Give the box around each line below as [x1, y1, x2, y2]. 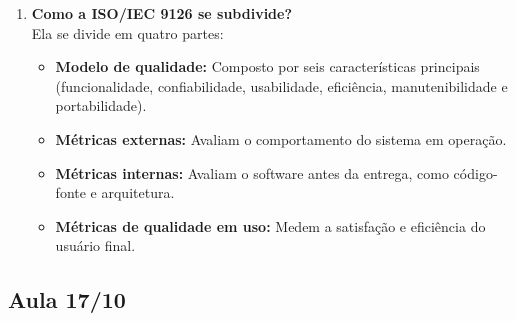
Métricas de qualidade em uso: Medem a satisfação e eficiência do [55, 215, 486, 236]
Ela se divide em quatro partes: [31, 22, 224, 43]
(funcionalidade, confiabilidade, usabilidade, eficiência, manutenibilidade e [55, 75, 508, 96]
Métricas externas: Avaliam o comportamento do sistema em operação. [55, 128, 507, 149]
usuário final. [55, 235, 136, 256]
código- [453, 162, 498, 183]
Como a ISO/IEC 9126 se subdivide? [31, 3, 293, 23]
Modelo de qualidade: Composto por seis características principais [55, 56, 480, 77]
